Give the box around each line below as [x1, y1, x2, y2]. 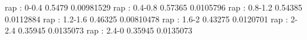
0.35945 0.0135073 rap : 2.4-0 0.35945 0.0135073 [18, 24, 192, 36]
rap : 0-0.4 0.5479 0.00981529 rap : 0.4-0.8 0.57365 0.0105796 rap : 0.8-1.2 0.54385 [5, 1, 303, 13]
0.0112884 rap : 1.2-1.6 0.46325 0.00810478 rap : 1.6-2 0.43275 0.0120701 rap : [5, 12, 288, 25]
